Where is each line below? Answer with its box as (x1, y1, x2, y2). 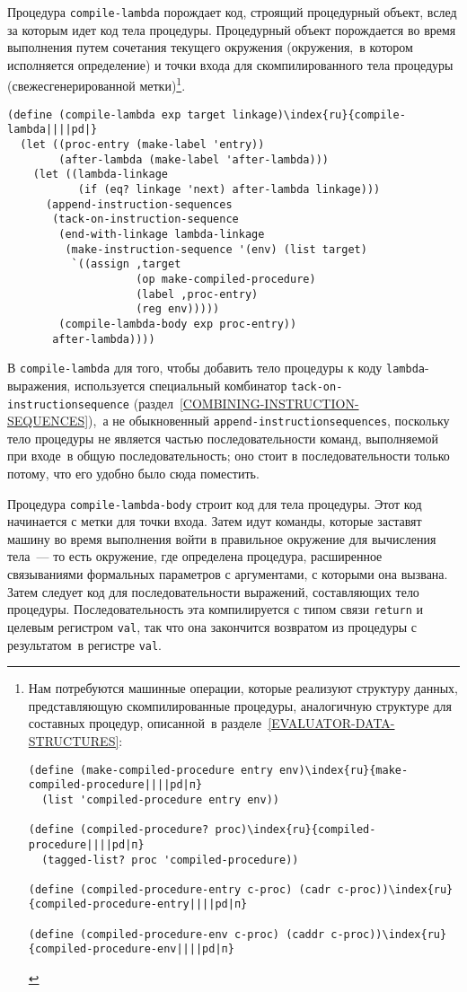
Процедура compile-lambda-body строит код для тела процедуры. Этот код (7, 494, 422, 513)
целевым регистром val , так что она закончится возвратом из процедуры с (7, 617, 417, 636)
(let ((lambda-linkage (32, 168, 168, 181)
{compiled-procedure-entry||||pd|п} (28, 898, 248, 911)
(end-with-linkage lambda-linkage (58, 227, 265, 241)
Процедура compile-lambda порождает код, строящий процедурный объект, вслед (7, 3, 457, 21)
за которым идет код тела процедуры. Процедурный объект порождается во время (7, 20, 456, 39)
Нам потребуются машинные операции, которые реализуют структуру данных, (28, 679, 458, 698)
